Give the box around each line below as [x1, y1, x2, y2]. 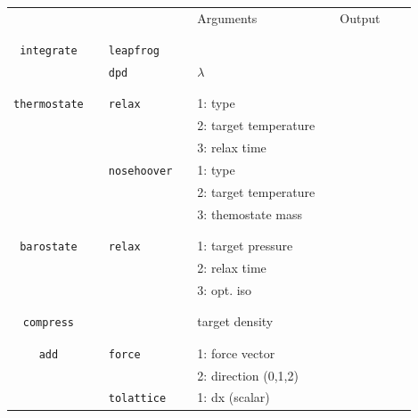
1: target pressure [197, 236, 293, 255]
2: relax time [197, 258, 266, 276]
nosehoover [108, 165, 173, 177]
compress [22, 316, 75, 330]
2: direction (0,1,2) [197, 365, 299, 384]
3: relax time [197, 138, 266, 157]
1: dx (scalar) [197, 388, 270, 406]
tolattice [108, 392, 167, 406]
